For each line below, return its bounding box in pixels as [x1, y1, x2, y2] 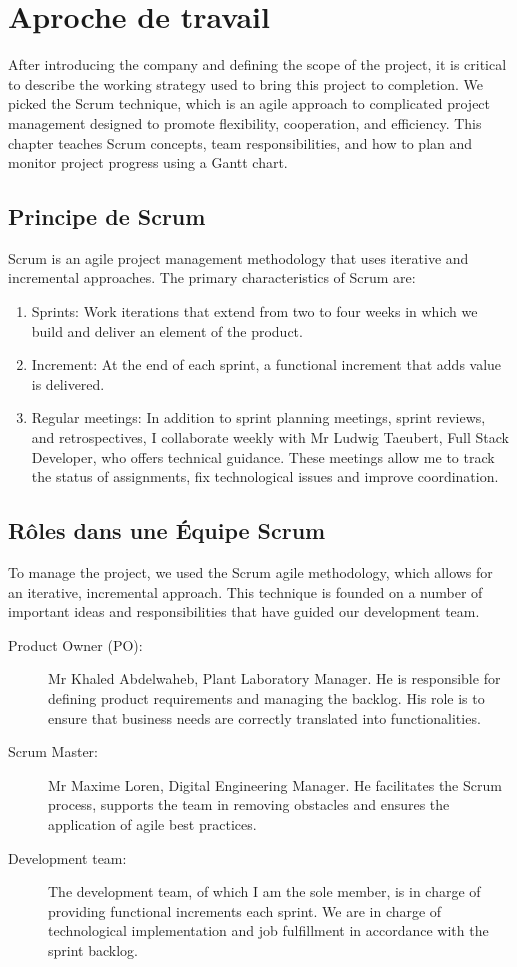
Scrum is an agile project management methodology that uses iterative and [8, 247, 469, 268]
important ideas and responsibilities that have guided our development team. [8, 601, 480, 622]
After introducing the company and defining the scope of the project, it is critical [8, 54, 507, 75]
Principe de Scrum [8, 201, 206, 232]
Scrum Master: [8, 741, 98, 762]
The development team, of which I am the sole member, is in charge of [48, 881, 481, 902]
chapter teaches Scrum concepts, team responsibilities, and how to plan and [8, 132, 473, 153]
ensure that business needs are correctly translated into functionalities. [48, 707, 481, 728]
